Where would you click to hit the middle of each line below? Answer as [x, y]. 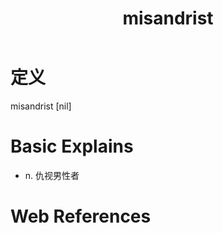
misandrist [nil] [41, 106]
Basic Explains [72, 146]
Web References [81, 216]
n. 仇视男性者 [52, 175]
